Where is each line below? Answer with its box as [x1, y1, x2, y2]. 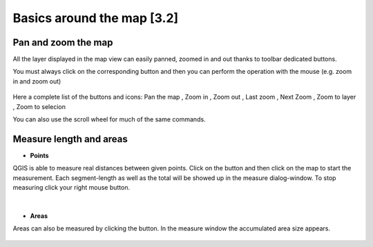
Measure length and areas [12, 133, 128, 145]
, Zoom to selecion [12, 102, 66, 110]
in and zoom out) [12, 77, 61, 86]
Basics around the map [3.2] [12, 10, 179, 26]
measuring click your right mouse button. [12, 184, 131, 192]
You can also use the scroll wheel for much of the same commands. [12, 115, 207, 123]
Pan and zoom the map [12, 37, 113, 48]
